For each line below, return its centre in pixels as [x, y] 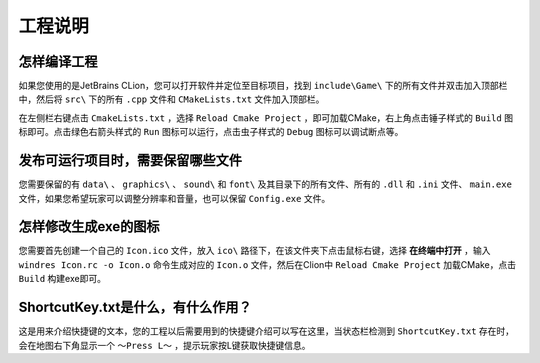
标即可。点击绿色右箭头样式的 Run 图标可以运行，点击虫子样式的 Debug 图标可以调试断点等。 [211, 132]
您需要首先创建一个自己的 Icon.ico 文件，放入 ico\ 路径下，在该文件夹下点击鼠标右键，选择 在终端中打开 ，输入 [254, 251]
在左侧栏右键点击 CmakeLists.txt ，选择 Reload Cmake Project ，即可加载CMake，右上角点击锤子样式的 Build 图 [266, 117]
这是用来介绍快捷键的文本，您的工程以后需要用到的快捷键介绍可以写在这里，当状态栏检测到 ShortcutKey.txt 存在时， [266, 331]
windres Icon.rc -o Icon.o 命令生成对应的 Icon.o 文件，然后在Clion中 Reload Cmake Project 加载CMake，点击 [267, 264]
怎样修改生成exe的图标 [89, 226]
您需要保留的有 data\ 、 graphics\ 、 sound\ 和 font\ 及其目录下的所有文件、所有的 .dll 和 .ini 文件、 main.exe [265, 184]
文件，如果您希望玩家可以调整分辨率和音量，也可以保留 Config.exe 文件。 [174, 198]
